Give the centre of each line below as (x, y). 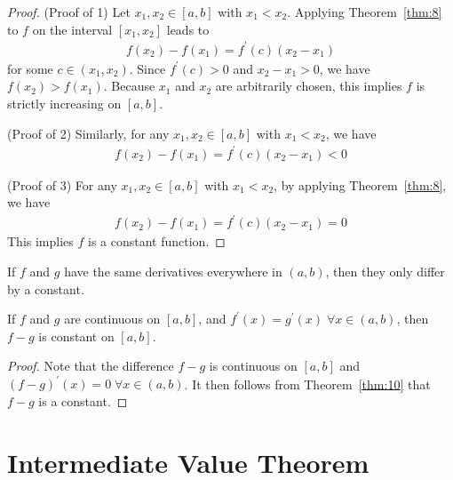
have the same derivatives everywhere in (173, 271)
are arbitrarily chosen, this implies (309, 86)
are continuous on (112, 319)
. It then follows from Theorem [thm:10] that (307, 384)
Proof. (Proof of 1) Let (69, 12)
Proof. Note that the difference (91, 366)
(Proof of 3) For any (62, 184)
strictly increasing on (64, 103)
